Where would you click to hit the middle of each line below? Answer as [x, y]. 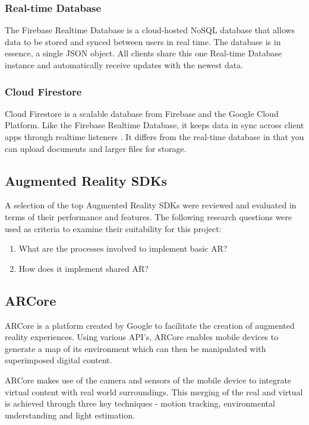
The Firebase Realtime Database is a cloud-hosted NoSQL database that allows [150, 30]
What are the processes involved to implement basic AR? [123, 248]
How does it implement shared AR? [83, 268]
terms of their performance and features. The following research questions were [149, 216]
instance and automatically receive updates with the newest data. [124, 65]
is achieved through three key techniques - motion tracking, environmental [140, 403]
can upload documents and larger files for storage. [96, 148]
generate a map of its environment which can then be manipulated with [135, 348]
